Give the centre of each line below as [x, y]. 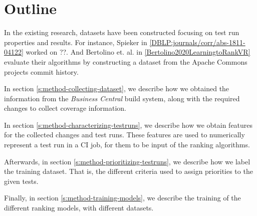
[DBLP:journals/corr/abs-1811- [197, 42]
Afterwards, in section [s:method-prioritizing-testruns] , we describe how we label [127, 161]
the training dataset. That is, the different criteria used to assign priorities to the [128, 171]
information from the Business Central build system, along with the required [122, 98]
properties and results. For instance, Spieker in [76, 42]
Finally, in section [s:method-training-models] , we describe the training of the [122, 198]
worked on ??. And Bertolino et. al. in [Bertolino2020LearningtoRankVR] [138, 52]
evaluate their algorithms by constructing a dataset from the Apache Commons [126, 61]
